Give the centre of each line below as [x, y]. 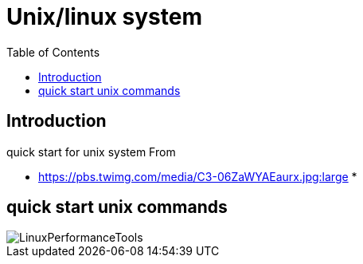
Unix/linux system [104, 17]
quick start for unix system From [91, 152]
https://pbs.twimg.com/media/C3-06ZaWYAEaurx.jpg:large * [198, 176]
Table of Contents [53, 52]
